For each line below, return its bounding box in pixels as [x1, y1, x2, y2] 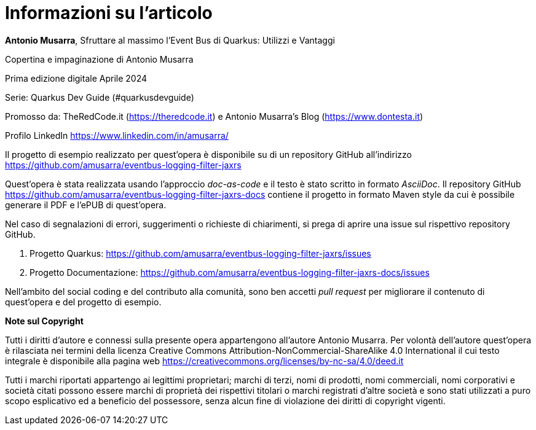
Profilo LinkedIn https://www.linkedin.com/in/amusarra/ [5, 130, 229, 141]
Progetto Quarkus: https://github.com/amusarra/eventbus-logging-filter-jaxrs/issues [30, 248, 371, 259]
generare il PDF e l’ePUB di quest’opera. [5, 199, 167, 210]
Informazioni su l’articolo [5, 2, 213, 23]
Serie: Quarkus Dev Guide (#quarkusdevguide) [5, 92, 194, 103]
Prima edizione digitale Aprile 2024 [5, 72, 148, 84]
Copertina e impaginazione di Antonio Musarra [5, 53, 194, 64]
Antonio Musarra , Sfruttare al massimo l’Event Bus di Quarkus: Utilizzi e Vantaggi [5, 34, 335, 45]
